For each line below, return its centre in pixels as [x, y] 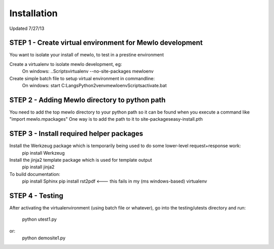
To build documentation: [35, 174]
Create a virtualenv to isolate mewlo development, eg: [66, 64]
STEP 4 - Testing [36, 195]
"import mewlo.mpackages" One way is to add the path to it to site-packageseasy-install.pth [106, 119]
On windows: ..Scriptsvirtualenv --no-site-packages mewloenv [88, 72]
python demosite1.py [44, 238]
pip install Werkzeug [43, 153]
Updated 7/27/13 [27, 28]
